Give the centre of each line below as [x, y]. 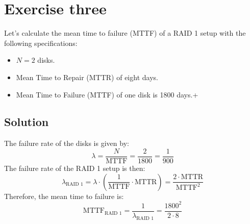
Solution [27, 122]
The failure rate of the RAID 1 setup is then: [75, 168]
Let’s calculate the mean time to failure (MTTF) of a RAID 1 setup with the [125, 33]
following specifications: [41, 43]
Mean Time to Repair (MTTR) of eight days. [87, 77]
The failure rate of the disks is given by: [67, 143]
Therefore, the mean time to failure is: [64, 196]
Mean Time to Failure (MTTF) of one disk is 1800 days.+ [107, 94]
